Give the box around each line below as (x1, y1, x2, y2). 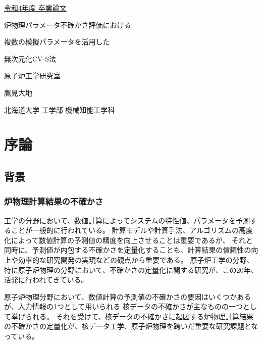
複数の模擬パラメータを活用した (4, 36, 110, 47)
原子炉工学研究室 (4, 70, 61, 81)
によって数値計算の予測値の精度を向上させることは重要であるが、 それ (11, 234, 246, 245)
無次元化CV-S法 (4, 53, 57, 64)
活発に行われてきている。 (4, 274, 88, 285)
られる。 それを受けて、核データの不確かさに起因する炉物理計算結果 (25, 311, 253, 321)
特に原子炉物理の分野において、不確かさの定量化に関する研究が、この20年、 (4, 264, 258, 275)
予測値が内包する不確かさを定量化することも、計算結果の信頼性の (32, 244, 251, 255)
